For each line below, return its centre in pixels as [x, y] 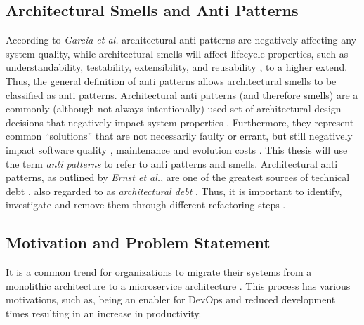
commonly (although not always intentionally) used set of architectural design [174, 108]
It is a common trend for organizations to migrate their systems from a [159, 272]
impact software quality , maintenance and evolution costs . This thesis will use [177, 149]
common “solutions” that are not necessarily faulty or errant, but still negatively [179, 136]
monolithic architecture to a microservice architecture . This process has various [178, 285]
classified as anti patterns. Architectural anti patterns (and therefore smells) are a [182, 94]
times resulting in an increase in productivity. [104, 313]
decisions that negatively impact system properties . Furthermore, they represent [180, 122]
